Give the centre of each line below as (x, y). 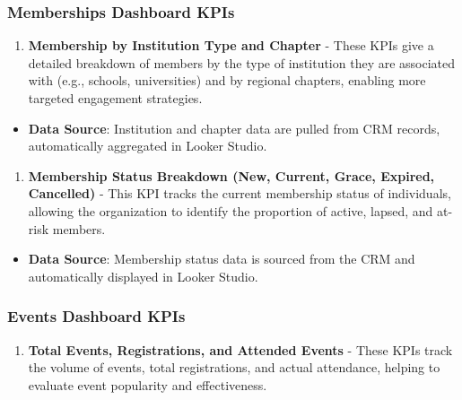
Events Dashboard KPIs (96, 316)
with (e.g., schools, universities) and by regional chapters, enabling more (227, 80)
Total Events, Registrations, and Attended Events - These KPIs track (240, 349)
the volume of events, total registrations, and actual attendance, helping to (234, 367)
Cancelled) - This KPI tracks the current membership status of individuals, (240, 193)
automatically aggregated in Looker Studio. (148, 146)
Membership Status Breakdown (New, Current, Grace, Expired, (231, 175)
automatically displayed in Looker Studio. (143, 276)
